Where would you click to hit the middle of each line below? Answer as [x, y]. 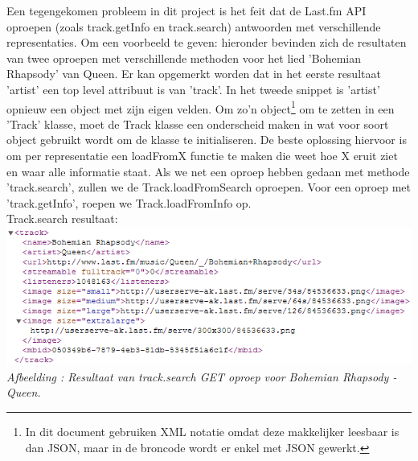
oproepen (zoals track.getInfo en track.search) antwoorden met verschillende [194, 26]
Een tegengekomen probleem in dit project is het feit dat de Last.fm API [186, 10]
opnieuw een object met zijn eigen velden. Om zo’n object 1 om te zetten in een [201, 107]
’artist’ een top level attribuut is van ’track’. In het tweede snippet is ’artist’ [193, 89]
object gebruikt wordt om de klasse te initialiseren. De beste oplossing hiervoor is [207, 140]
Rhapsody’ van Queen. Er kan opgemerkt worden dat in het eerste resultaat [194, 74]
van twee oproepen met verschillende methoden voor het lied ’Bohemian [184, 58]
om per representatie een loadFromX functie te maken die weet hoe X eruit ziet [202, 155]
